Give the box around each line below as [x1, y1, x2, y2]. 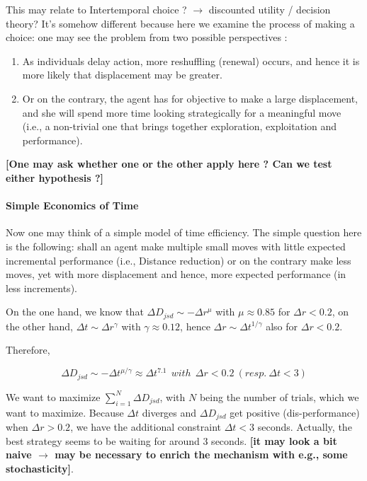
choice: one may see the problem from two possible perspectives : [6, 30, 288, 45]
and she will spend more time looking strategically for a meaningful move [22, 105, 341, 120]
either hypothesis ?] [6, 170, 104, 185]
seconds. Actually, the [257, 419, 352, 434]
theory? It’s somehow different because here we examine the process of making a [6, 16, 355, 30]
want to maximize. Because [6, 405, 124, 419]
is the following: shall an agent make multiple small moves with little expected [6, 238, 346, 253]
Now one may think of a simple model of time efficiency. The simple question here [6, 225, 362, 240]
